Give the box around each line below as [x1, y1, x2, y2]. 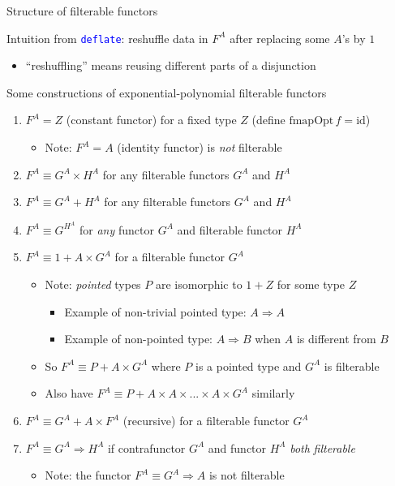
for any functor [79, 221, 154, 238]
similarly [251, 385, 295, 402]
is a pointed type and [195, 357, 302, 374]
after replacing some [230, 29, 330, 46]
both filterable [290, 439, 355, 456]
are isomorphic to [155, 276, 243, 293]
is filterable [324, 357, 380, 374]
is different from [296, 330, 376, 347]
